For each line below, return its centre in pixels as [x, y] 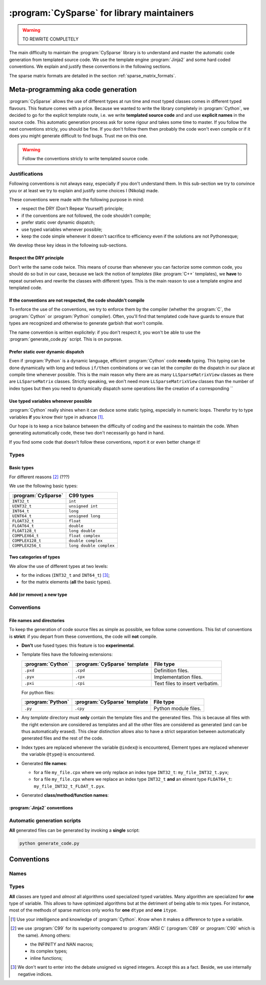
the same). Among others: [44, 935]
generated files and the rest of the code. [62, 738]
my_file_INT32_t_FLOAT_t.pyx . [69, 786]
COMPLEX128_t [27, 541]
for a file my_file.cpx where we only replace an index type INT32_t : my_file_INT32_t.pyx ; [131, 772]
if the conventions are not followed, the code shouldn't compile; [86, 215]
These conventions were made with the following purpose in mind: [77, 200]
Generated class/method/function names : [65, 795]
